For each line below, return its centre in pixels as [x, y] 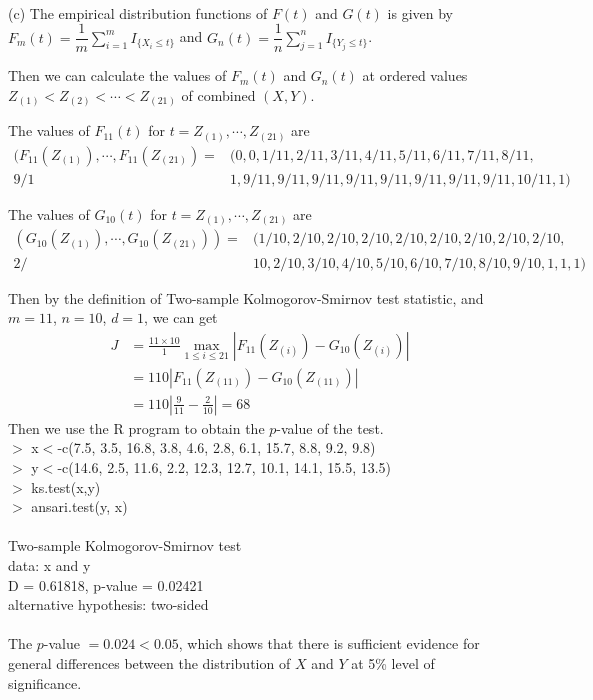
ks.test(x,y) [66, 486]
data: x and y [49, 564]
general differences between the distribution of [149, 662]
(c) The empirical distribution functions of [138, 12]
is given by [420, 12]
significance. [45, 682]
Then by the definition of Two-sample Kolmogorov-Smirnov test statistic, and [246, 297]
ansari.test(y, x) [79, 506]
